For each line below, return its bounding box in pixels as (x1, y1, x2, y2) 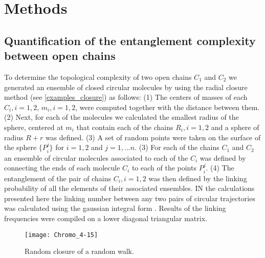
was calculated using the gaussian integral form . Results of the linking (4, 203, 226, 213)
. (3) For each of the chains (135, 142, 219, 153)
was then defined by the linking (148, 173, 247, 183)
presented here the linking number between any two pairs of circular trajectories (4, 192, 255, 203)
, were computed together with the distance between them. (75, 101, 260, 112)
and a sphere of (211, 121, 259, 132)
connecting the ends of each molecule (4, 162, 120, 173)
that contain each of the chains (76, 121, 173, 132)
